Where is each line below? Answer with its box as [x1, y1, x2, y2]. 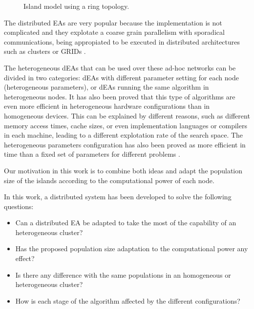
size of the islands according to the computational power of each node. [4, 175, 214, 185]
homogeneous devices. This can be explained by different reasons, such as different [4, 110, 250, 120]
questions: [4, 201, 34, 211]
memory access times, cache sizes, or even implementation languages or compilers [4, 120, 247, 130]
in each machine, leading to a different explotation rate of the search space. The [4, 130, 243, 140]
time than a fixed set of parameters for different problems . [4, 149, 180, 159]
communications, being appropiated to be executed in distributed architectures [4, 36, 240, 47]
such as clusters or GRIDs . [4, 46, 86, 56]
